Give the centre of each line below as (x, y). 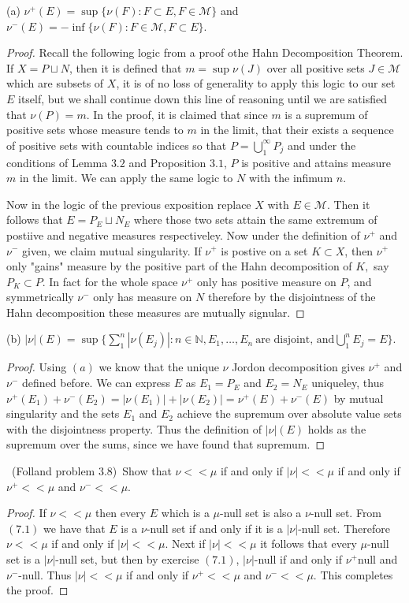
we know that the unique (159, 367)
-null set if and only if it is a (214, 528)
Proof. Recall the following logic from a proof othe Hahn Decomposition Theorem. (205, 52)
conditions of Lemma (57, 162)
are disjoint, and (295, 340)
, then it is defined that (126, 67)
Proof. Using (37, 367)
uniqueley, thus (348, 383)
